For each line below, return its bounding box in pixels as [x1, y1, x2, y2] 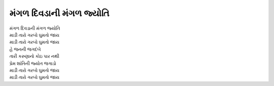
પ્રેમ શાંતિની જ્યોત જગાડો [9, 60, 56, 66]
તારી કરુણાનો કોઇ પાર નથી [9, 53, 59, 59]
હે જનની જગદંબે [9, 46, 41, 52]
